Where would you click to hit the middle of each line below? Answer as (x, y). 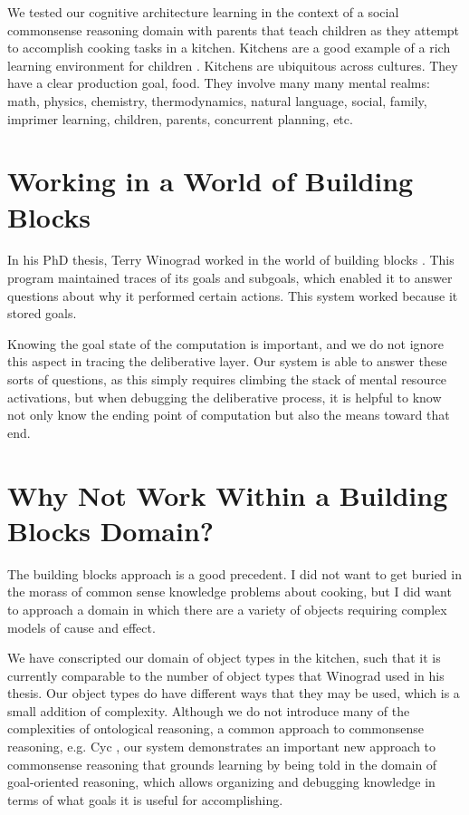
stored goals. (42, 313)
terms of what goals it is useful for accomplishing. (145, 799)
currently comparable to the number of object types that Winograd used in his (226, 675)
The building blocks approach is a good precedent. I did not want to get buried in (234, 573)
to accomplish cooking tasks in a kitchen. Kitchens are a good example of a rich (229, 48)
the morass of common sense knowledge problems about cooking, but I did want (230, 592)
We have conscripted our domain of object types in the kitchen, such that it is (224, 658)
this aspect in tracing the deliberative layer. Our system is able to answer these (227, 361)
